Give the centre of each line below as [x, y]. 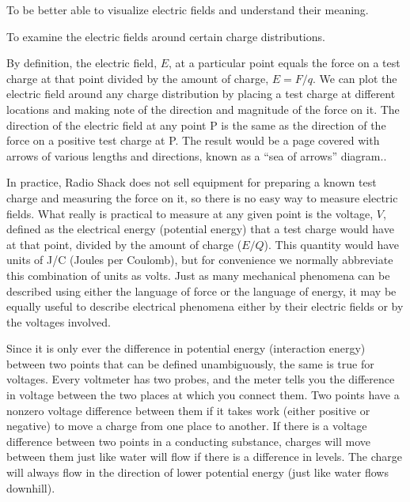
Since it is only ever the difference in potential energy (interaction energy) [186, 348]
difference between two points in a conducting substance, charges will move [188, 441]
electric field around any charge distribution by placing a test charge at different [201, 94]
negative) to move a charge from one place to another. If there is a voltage [187, 426]
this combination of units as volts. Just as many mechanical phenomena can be [198, 275]
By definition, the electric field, [82, 63]
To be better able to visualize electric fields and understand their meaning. [188, 9]
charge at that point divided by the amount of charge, [138, 78]
